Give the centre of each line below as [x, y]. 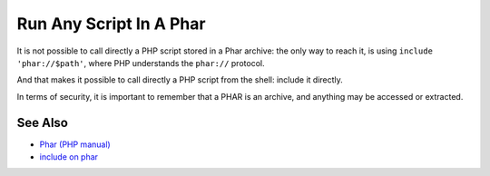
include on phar [69, 157]
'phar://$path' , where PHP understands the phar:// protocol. [141, 63]
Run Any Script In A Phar [111, 24]
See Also [42, 122]
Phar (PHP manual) [75, 144]
